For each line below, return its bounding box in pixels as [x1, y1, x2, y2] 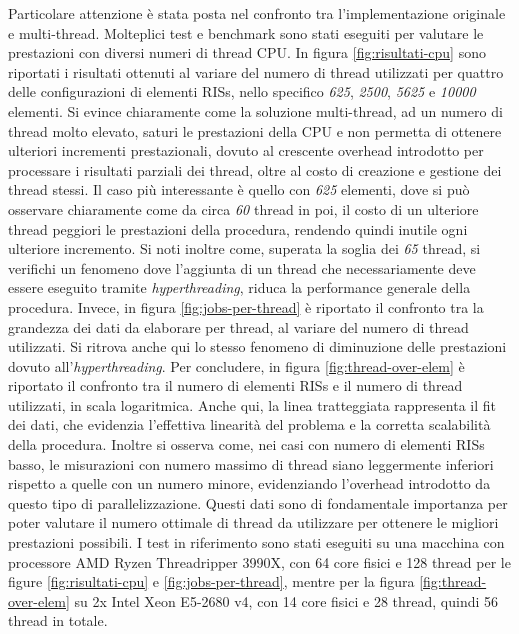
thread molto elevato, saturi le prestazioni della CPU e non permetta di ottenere [8, 120, 502, 141]
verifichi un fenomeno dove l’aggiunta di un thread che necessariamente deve [8, 257, 476, 278]
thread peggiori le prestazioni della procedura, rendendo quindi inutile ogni [8, 218, 468, 239]
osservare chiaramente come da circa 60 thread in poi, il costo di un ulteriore [8, 198, 479, 219]
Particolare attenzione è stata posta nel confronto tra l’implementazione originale [8, 3, 506, 23]
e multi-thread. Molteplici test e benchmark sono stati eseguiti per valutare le [8, 22, 484, 43]
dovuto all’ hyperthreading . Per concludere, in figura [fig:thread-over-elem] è [8, 355, 465, 376]
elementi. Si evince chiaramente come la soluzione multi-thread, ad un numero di [8, 100, 503, 121]
